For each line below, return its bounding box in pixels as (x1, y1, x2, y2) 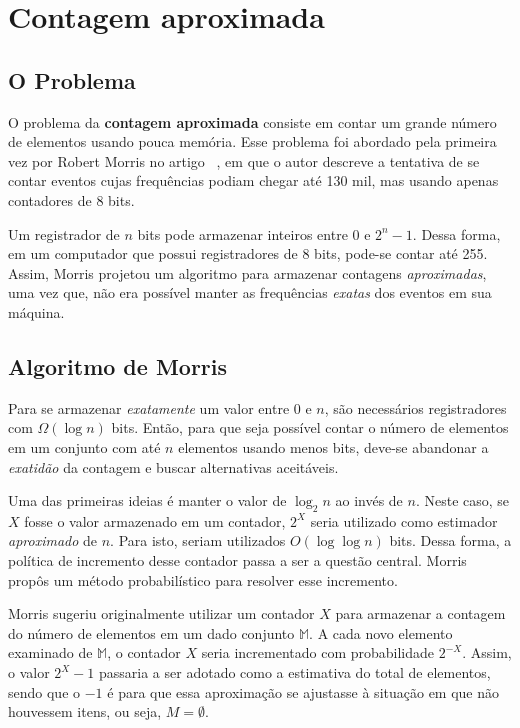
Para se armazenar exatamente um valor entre (8, 397, 290, 418)
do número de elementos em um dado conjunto (8, 622, 295, 643)
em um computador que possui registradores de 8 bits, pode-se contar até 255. (8, 243, 488, 264)
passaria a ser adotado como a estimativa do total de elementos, (99, 662, 491, 683)
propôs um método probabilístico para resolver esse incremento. (8, 569, 398, 590)
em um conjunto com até (8, 436, 161, 457)
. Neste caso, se (415, 490, 510, 511)
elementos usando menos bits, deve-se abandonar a (178, 436, 489, 457)
